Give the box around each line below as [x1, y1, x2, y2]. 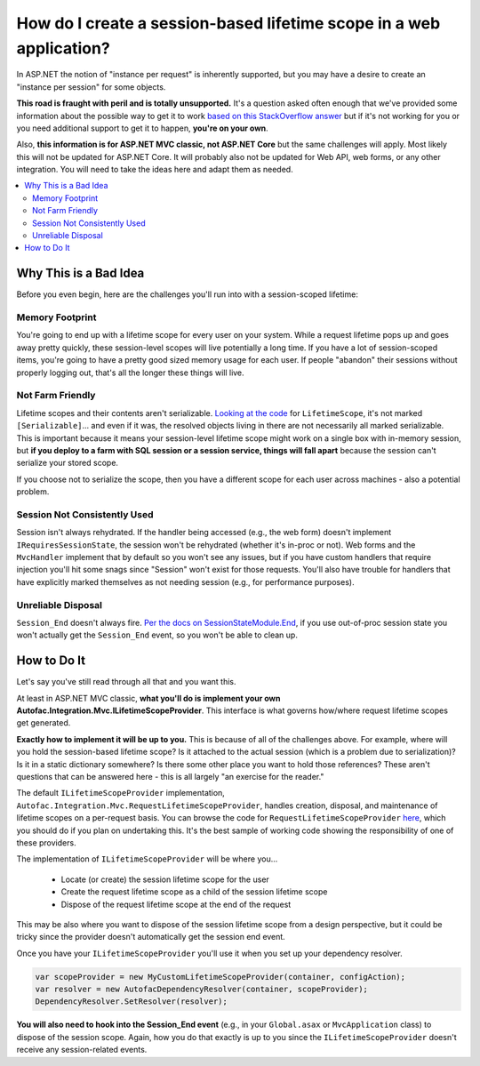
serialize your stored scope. [16, 458, 119, 469]
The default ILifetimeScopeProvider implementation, [16, 788, 226, 798]
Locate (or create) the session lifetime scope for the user [60, 874, 270, 885]
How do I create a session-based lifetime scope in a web [16, 13, 441, 33]
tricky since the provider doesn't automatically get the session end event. [16, 932, 286, 942]
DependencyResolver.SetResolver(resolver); [35, 997, 228, 1006]
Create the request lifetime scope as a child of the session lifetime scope [60, 886, 328, 897]
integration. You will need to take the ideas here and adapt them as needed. [16, 164, 293, 175]
